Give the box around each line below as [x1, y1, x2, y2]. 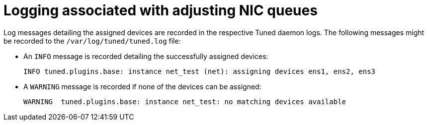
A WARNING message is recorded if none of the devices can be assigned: [23, 82, 261, 91]
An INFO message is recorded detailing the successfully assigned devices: [23, 52, 268, 61]
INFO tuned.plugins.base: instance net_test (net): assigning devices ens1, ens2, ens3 [23, 67, 376, 75]
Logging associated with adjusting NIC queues [3, 2, 318, 19]
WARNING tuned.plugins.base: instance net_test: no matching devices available [23, 97, 346, 106]
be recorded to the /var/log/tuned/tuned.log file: [3, 36, 181, 45]
